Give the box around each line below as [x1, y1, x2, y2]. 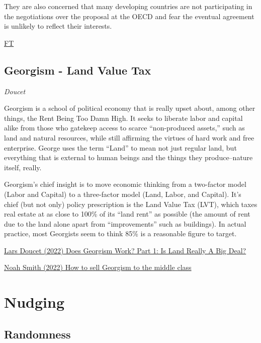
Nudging [4, 292, 65, 312]
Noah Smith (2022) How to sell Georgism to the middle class [4, 262, 192, 272]
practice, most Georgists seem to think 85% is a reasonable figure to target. [4, 228, 237, 239]
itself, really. [4, 162, 42, 172]
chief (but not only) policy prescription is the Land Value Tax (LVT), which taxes [4, 198, 257, 209]
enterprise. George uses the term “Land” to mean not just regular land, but [4, 142, 237, 153]
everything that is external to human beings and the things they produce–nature [4, 152, 253, 163]
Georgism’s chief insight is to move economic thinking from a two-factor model [4, 179, 246, 189]
